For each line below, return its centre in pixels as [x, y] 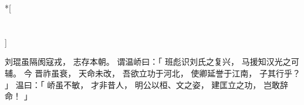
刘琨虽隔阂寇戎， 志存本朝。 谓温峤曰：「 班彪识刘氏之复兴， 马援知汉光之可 [152, 62]
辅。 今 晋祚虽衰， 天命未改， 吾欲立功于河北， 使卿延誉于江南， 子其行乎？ [153, 73]
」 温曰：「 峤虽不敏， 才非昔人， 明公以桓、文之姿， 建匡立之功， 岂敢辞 [146, 84]
